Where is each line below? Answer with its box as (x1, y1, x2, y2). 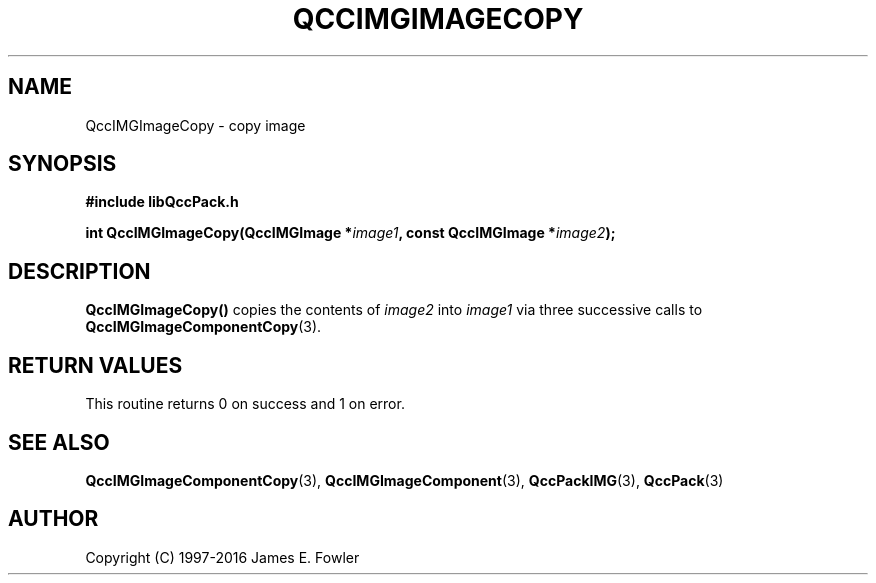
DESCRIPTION (8, 258, 151, 284)
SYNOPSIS (8, 151, 117, 177)
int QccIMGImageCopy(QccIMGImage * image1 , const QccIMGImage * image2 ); (85, 224, 616, 242)
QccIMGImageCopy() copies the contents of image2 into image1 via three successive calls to (85, 301, 703, 319)
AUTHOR (8, 506, 99, 532)
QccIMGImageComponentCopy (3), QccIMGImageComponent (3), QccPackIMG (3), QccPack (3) (85, 471, 724, 489)
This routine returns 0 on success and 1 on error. (85, 395, 405, 413)
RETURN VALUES (8, 352, 183, 378)
